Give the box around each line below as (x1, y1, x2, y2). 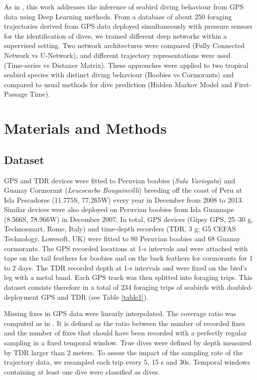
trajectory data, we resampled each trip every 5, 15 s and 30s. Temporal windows (4, 357, 250, 367)
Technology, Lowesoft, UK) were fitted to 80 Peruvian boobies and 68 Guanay (4, 233, 241, 244)
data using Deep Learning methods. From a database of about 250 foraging (4, 11, 232, 21)
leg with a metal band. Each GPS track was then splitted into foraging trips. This (4, 272, 253, 282)
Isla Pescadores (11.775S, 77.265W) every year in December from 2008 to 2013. (4, 194, 244, 205)
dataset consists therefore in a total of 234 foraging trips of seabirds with (4, 282, 225, 292)
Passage (4, 89, 28, 99)
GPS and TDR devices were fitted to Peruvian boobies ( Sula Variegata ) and (4, 175, 235, 185)
